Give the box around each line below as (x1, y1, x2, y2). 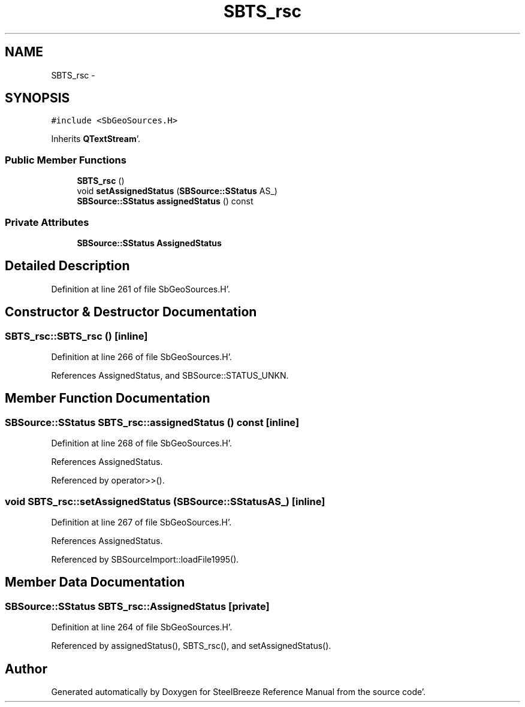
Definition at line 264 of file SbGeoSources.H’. (51, 622, 233, 633)
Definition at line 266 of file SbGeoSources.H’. (51, 352, 232, 362)
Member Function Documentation (5, 391, 210, 406)
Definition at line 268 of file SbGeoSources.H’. (51, 438, 232, 449)
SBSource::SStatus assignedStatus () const (77, 196, 254, 207)
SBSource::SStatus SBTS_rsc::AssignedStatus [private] (5, 600, 270, 612)
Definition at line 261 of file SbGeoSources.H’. (51, 283, 230, 294)
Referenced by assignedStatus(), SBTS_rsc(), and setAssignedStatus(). (51, 640, 331, 651)
